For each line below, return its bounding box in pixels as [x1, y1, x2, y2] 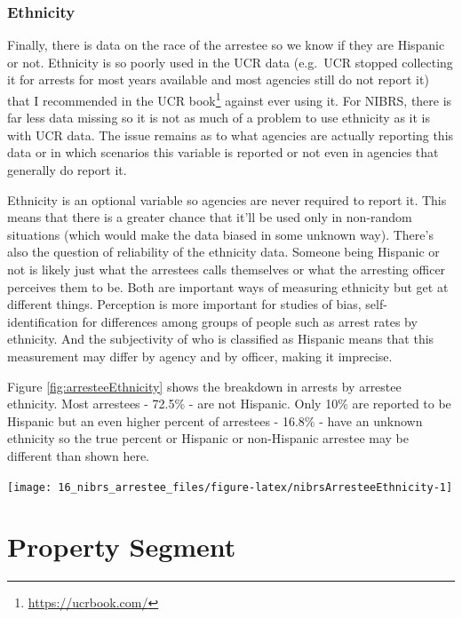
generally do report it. [7, 161, 127, 179]
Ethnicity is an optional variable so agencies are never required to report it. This [7, 190, 447, 209]
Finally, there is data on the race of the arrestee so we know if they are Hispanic [7, 36, 445, 54]
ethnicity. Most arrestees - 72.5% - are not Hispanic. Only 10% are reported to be [7, 394, 451, 413]
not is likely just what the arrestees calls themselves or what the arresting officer [7, 260, 446, 278]
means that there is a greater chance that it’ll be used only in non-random [7, 208, 412, 226]
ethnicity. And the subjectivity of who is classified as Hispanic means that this [7, 329, 434, 348]
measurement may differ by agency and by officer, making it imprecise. [7, 346, 393, 365]
